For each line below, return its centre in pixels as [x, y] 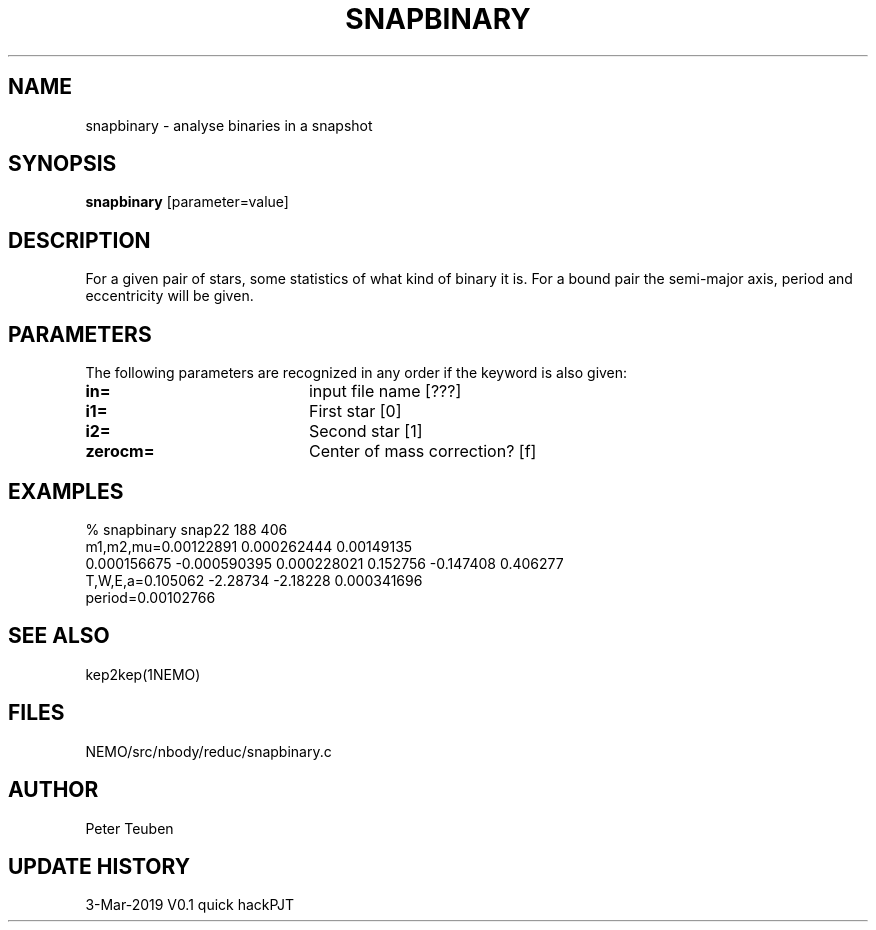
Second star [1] [365, 431]
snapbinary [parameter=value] [187, 202]
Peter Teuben [129, 828]
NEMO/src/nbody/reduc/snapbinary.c [208, 751]
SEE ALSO [59, 636]
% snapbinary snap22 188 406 [186, 529]
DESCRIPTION [79, 240]
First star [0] [355, 411]
